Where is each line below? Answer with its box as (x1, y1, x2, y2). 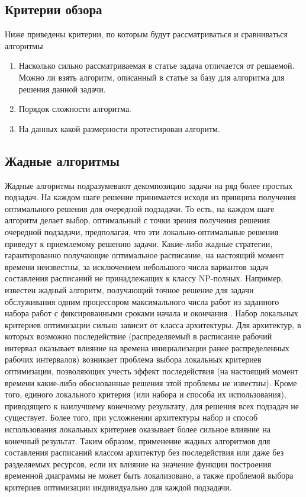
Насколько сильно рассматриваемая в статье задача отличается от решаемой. (18, 59, 295, 72)
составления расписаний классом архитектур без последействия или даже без (5, 446, 284, 458)
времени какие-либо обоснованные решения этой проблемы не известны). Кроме (5, 376, 297, 389)
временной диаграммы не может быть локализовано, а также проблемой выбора (5, 469, 294, 482)
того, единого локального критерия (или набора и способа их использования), (5, 388, 286, 400)
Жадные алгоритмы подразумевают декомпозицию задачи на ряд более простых (5, 179, 293, 191)
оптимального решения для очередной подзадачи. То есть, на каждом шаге (5, 202, 275, 214)
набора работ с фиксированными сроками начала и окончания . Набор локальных (5, 307, 298, 319)
